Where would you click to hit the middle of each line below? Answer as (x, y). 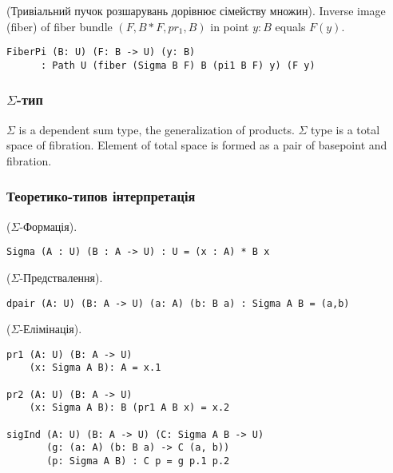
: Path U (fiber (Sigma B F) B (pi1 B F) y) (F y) (178, 65)
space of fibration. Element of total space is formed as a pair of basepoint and (197, 145)
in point (230, 26)
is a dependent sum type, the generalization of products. (157, 129)
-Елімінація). (51, 329)
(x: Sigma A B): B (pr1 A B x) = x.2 (129, 408)
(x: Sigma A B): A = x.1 (95, 368)
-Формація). (48, 226)
